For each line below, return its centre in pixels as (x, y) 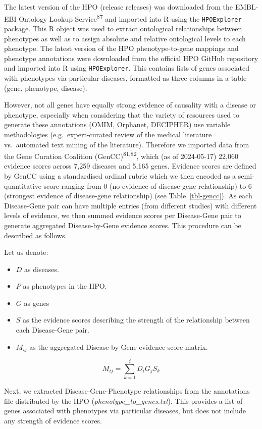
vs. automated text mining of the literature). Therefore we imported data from (127, 144)
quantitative (23, 185)
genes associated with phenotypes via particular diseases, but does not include (125, 411)
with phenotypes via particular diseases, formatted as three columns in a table (125, 77)
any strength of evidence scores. (53, 421)
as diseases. (42, 269)
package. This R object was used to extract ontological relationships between (123, 28)
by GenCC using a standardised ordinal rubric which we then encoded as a (120, 175)
